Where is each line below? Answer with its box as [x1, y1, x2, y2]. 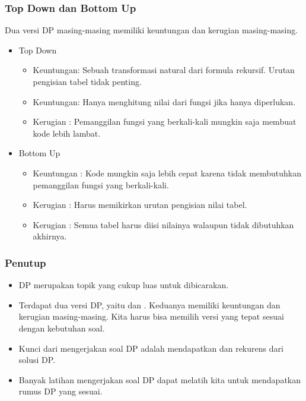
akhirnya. [33, 230, 67, 242]
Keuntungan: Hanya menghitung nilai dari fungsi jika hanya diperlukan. [33, 95, 296, 108]
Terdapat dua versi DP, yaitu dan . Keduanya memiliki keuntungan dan [18, 298, 280, 311]
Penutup [5, 255, 46, 270]
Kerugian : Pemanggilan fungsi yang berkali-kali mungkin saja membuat [33, 115, 297, 128]
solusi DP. [18, 353, 56, 366]
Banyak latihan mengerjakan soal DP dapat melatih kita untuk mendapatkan [18, 373, 301, 386]
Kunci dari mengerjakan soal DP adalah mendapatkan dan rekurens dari [18, 342, 283, 354]
